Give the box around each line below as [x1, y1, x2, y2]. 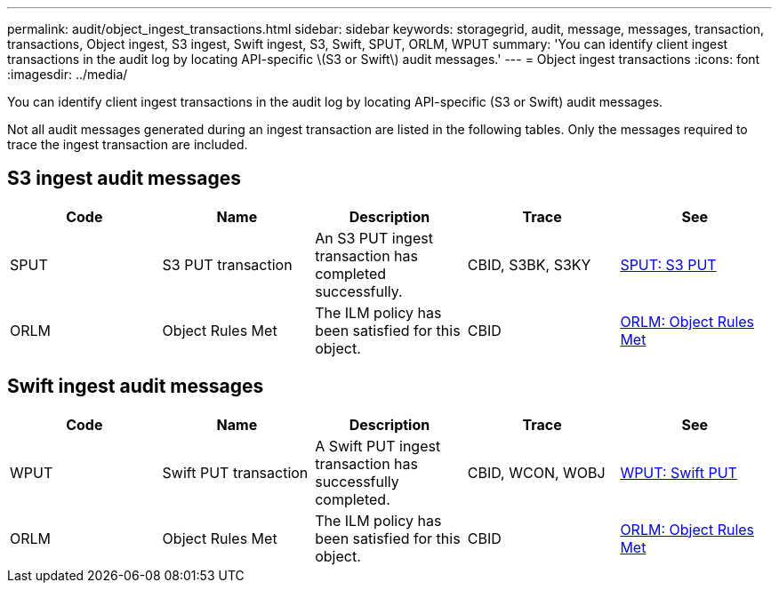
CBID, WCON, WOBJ [467, 463, 606, 482]
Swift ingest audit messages [7, 375, 264, 398]
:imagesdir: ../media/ [7, 67, 128, 82]
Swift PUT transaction [162, 463, 309, 482]
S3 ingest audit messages [7, 167, 242, 190]
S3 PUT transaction [162, 255, 293, 274]
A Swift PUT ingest [315, 436, 441, 455]
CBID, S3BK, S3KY [467, 255, 591, 274]
